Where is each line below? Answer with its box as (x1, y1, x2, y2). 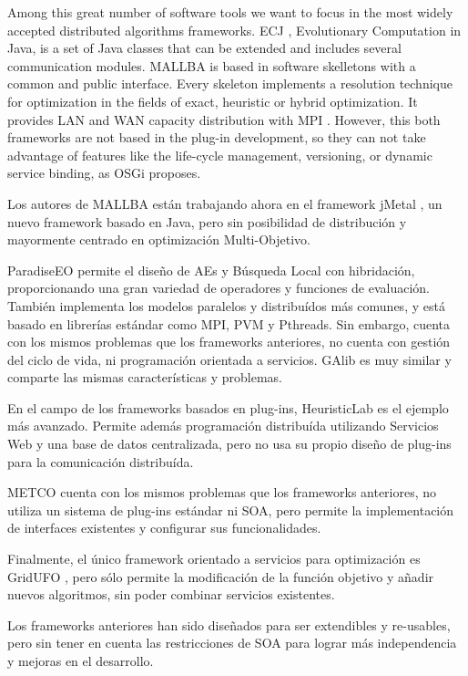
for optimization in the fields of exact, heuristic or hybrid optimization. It (7, 91, 418, 110)
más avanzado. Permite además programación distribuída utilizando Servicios (7, 416, 439, 435)
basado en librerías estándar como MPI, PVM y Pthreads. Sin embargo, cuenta (7, 314, 451, 333)
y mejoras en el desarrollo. (7, 651, 154, 670)
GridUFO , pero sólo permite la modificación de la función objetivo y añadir (7, 567, 434, 586)
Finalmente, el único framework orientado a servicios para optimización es (7, 549, 421, 568)
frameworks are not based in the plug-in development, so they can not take (7, 128, 426, 147)
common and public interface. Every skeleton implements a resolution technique (7, 74, 453, 93)
